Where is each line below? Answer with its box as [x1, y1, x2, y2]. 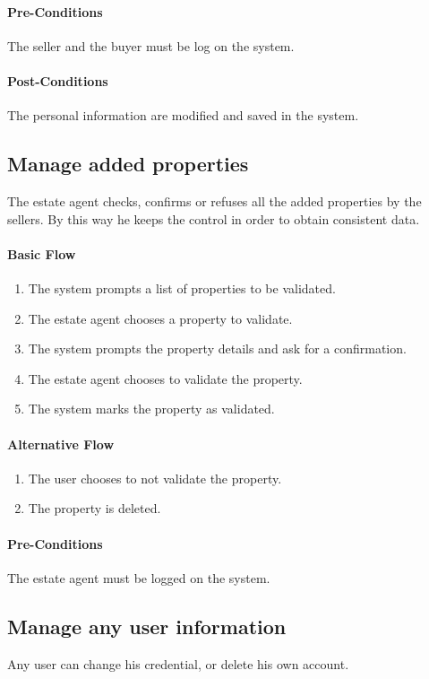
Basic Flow [7, 244, 76, 263]
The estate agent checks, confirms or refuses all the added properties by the [7, 191, 422, 210]
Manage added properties [7, 150, 249, 178]
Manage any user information [7, 612, 287, 640]
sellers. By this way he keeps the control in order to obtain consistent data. [7, 209, 420, 228]
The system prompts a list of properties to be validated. [28, 278, 336, 297]
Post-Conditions [7, 71, 108, 90]
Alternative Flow [7, 434, 115, 453]
